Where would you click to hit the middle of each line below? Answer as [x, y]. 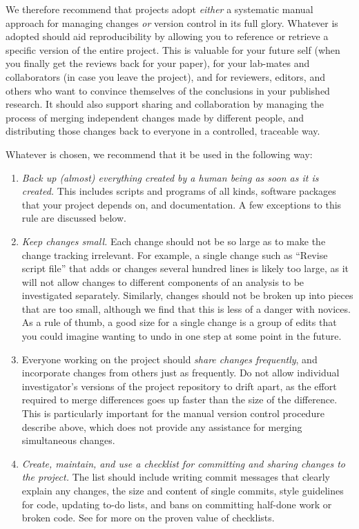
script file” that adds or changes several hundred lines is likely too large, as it [185, 268]
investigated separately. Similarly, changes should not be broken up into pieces [187, 295]
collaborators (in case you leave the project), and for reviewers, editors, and [165, 76]
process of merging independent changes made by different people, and [155, 117]
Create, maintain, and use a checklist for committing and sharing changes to [184, 463]
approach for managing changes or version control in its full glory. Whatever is [172, 22]
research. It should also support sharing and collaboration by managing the [165, 104]
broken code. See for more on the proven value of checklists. [148, 518]
